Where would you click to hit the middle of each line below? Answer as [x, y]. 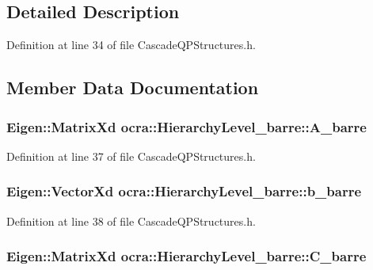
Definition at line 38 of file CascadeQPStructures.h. [131, 221]
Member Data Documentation [133, 87]
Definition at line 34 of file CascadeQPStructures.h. [131, 45]
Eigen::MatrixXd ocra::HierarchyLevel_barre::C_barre [186, 256]
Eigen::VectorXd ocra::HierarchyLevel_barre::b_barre [184, 191]
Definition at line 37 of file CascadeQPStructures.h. [131, 156]
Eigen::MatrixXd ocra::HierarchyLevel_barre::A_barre [186, 126]
